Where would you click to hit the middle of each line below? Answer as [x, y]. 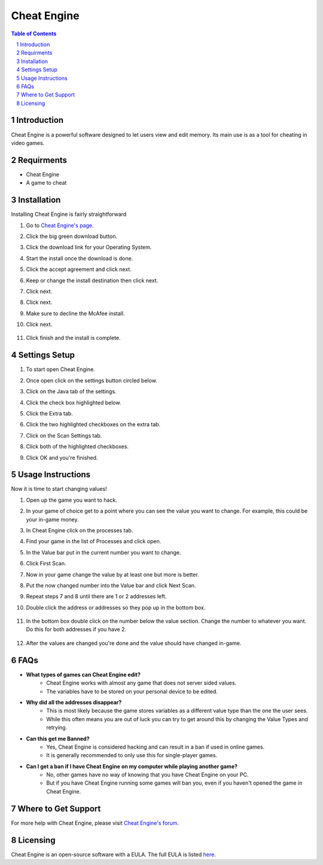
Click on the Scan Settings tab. [64, 435]
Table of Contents [34, 34]
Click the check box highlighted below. [74, 402]
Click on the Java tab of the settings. [71, 391]
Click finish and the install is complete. [73, 338]
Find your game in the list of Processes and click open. [94, 541]
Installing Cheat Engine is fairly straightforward [69, 214]
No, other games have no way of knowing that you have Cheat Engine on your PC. [147, 775]
